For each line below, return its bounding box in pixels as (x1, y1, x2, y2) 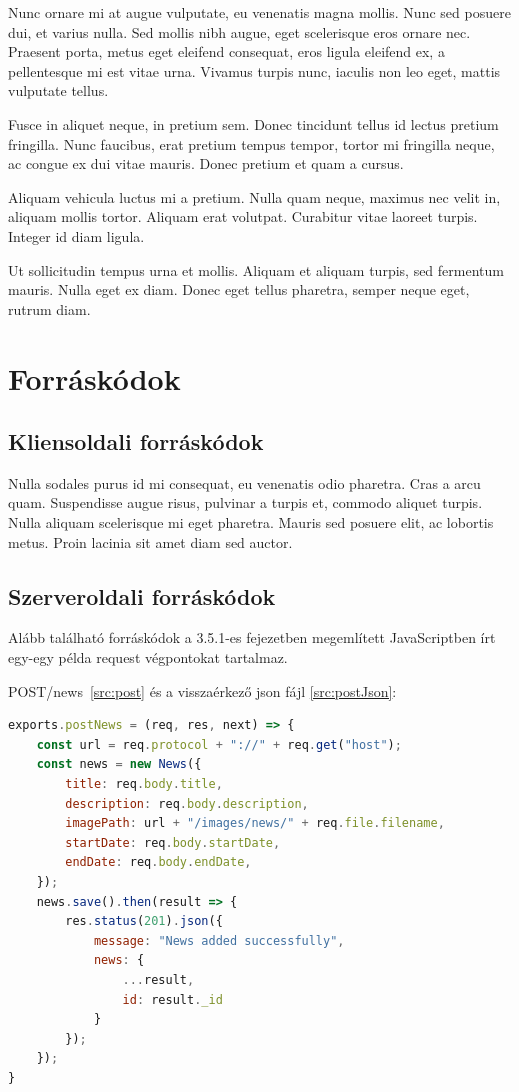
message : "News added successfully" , (93, 933, 345, 948)
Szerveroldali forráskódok (8, 580, 276, 611)
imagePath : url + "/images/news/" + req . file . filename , (65, 816, 445, 831)
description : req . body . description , (65, 796, 309, 811)
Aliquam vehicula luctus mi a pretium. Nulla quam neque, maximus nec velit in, (8, 186, 501, 207)
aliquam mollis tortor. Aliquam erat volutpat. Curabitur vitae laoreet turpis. (8, 206, 478, 227)
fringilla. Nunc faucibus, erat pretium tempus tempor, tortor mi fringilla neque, (8, 133, 495, 154)
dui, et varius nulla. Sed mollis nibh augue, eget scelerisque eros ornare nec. (8, 21, 471, 42)
